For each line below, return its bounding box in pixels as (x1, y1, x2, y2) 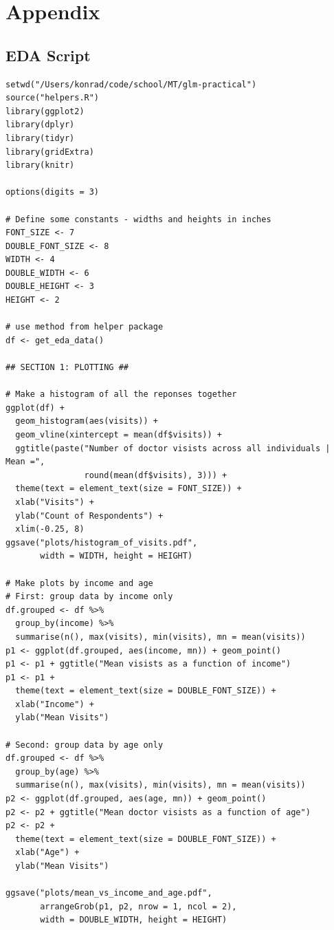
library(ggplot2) (5, 106, 85, 116)
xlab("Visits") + (15, 497, 94, 507)
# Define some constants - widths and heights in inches (5, 214, 271, 224)
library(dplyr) (5, 120, 75, 130)
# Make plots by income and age (5, 578, 153, 588)
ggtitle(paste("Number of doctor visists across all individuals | (15, 443, 331, 453)
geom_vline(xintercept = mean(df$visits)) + (15, 430, 222, 440)
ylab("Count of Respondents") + (15, 510, 164, 521)
